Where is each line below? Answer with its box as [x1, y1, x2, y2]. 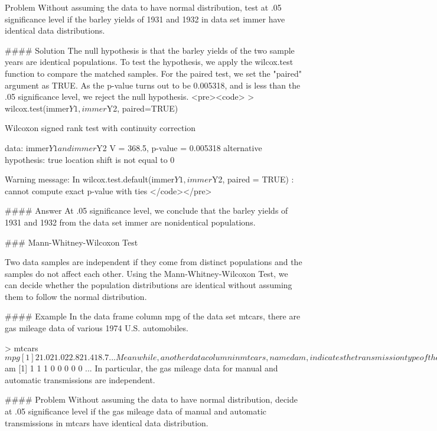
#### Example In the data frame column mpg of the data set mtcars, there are [5, 310, 301, 322]
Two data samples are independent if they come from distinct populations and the [5, 256, 302, 268]
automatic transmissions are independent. [5, 373, 155, 386]
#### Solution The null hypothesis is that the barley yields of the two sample [5, 44, 295, 56]
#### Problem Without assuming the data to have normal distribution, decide [5, 393, 298, 406]
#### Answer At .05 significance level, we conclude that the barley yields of [5, 204, 288, 217]
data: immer [5, 141, 49, 154]
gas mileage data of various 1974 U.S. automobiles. [5, 322, 188, 334]
